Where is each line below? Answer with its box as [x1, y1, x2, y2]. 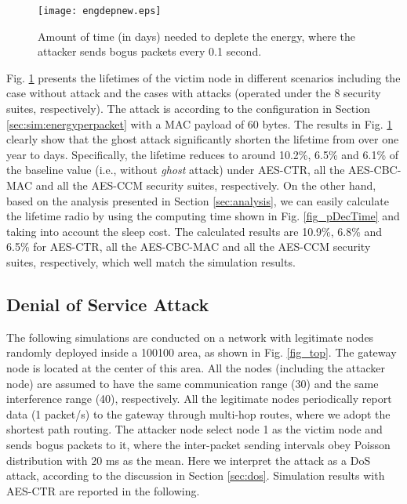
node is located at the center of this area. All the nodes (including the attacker [6, 359, 385, 375]
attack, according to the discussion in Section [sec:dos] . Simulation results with [6, 467, 385, 484]
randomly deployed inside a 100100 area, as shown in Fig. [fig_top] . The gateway [6, 344, 397, 361]
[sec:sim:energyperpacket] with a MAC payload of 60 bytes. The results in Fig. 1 [6, 115, 393, 132]
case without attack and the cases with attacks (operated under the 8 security [6, 85, 381, 101]
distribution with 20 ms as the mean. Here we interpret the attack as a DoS [6, 451, 371, 468]
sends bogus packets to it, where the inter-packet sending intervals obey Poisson [6, 436, 391, 452]
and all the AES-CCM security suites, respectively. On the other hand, [35, 177, 376, 193]
